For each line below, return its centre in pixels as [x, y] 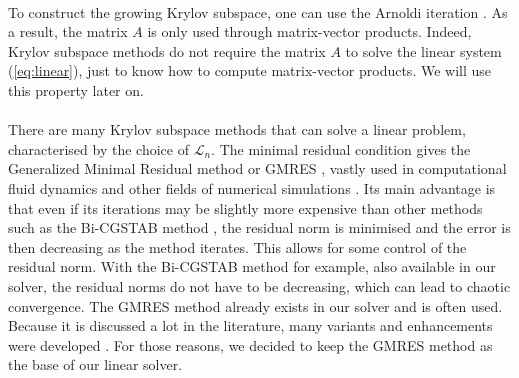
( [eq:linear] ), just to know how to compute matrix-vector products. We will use [250, 70]
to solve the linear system [423, 50]
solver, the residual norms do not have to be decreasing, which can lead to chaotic [259, 285]
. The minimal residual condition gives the [341, 148]
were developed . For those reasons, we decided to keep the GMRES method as [250, 344]
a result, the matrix [68, 31]
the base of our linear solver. [95, 364]
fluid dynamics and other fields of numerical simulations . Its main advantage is [252, 187]
